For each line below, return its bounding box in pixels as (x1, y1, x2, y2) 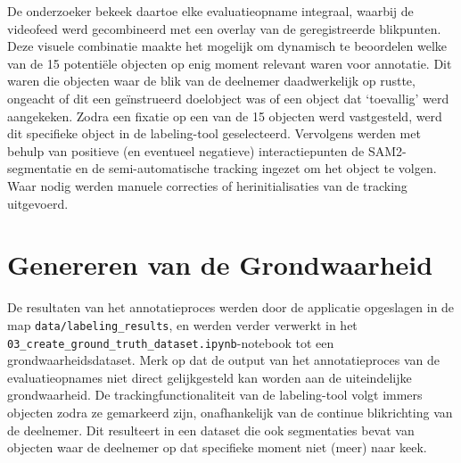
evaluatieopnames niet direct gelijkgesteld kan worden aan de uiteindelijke (7, 368, 412, 386)
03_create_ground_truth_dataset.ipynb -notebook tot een (7, 333, 334, 351)
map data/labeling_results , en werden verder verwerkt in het (7, 315, 358, 334)
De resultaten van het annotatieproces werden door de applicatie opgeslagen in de (7, 298, 455, 317)
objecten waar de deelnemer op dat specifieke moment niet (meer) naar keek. (7, 438, 427, 457)
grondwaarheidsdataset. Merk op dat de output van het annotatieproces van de (7, 351, 440, 369)
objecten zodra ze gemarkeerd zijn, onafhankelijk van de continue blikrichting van (7, 402, 453, 421)
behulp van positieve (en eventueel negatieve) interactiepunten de (7, 141, 365, 160)
